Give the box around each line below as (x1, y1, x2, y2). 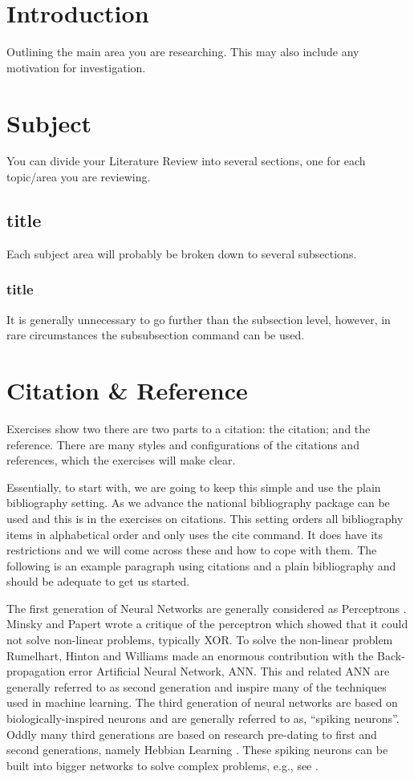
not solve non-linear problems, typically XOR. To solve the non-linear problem (6, 631, 393, 648)
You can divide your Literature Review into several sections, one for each (6, 152, 366, 169)
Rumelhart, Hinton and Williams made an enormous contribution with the (6, 647, 374, 663)
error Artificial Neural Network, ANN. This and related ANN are (68, 663, 390, 680)
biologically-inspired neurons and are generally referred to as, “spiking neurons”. (6, 710, 400, 727)
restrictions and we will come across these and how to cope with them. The (6, 542, 377, 558)
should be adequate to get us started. (6, 573, 190, 590)
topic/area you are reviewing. (6, 168, 151, 185)
